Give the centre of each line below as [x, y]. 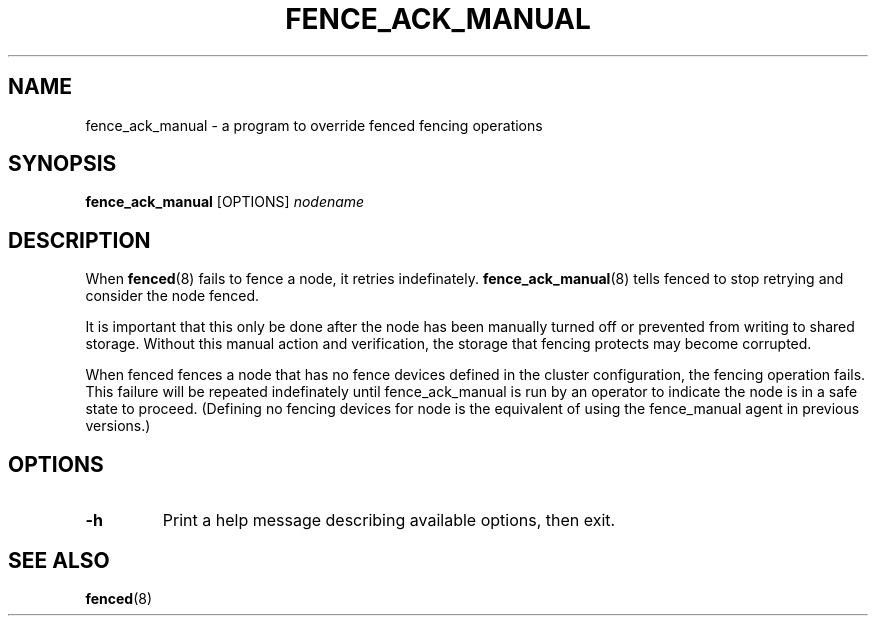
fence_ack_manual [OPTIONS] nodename [225, 202]
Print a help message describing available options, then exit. [389, 520]
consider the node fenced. [172, 296]
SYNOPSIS [62, 164]
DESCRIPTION [79, 240]
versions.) [118, 426]
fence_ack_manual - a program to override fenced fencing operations [314, 125]
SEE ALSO [59, 560]
